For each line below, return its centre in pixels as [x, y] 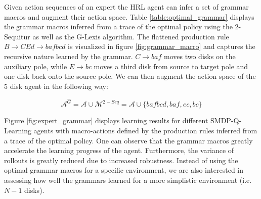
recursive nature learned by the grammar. [69, 56]
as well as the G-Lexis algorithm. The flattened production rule [131, 36]
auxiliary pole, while [36, 66]
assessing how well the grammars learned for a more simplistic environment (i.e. [128, 180]
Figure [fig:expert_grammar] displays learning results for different [106, 120]
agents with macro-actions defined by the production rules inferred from [145, 130]
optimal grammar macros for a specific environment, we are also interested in [124, 170]
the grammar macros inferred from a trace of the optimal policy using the [118, 27]
